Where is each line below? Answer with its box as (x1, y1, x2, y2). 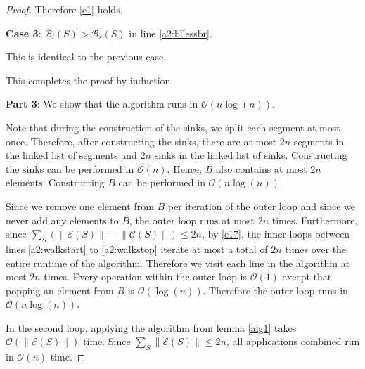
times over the (285, 241, 347, 256)
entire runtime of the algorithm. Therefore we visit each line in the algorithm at (6, 255, 350, 270)
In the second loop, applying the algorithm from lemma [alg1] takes (6, 320, 297, 335)
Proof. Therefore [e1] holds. (6, 2, 123, 16)
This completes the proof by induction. (6, 72, 174, 87)
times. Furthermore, (271, 212, 358, 227)
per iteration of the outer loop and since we (167, 198, 355, 213)
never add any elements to (6, 212, 119, 227)
